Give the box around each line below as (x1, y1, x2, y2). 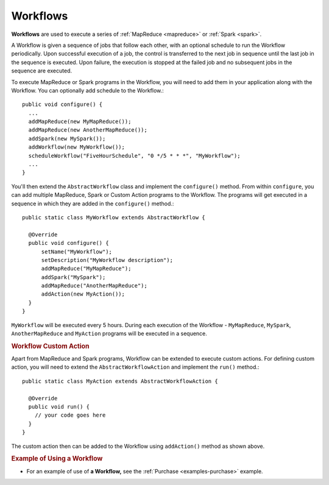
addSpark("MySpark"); (41, 274, 106, 280)
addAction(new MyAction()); (41, 291, 125, 298)
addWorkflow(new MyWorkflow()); (28, 144, 125, 150)
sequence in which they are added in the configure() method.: (11, 200, 174, 207)
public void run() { (28, 403, 90, 411)
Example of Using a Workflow (11, 455, 103, 463)
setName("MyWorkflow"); (41, 248, 113, 255)
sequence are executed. (11, 67, 73, 74)
